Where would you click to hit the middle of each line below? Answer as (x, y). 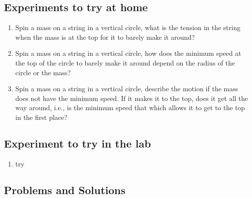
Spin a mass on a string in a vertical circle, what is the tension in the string (128, 27)
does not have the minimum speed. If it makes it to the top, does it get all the (132, 98)
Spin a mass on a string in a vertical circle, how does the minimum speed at (128, 53)
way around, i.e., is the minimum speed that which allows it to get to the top (130, 107)
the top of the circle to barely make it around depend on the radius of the (125, 62)
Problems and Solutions (65, 190)
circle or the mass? (43, 72)
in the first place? (41, 117)
